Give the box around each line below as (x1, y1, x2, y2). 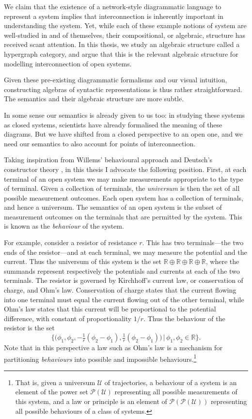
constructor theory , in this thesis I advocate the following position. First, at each (4, 164, 247, 174)
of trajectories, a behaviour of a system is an (104, 377, 237, 387)
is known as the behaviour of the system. (4, 221, 124, 231)
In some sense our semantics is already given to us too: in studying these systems (4, 109, 245, 120)
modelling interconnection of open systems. (4, 58, 132, 68)
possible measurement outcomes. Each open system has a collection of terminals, (4, 192, 243, 202)
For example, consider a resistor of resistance (4, 237, 137, 248)
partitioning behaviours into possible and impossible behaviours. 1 (4, 352, 197, 364)
